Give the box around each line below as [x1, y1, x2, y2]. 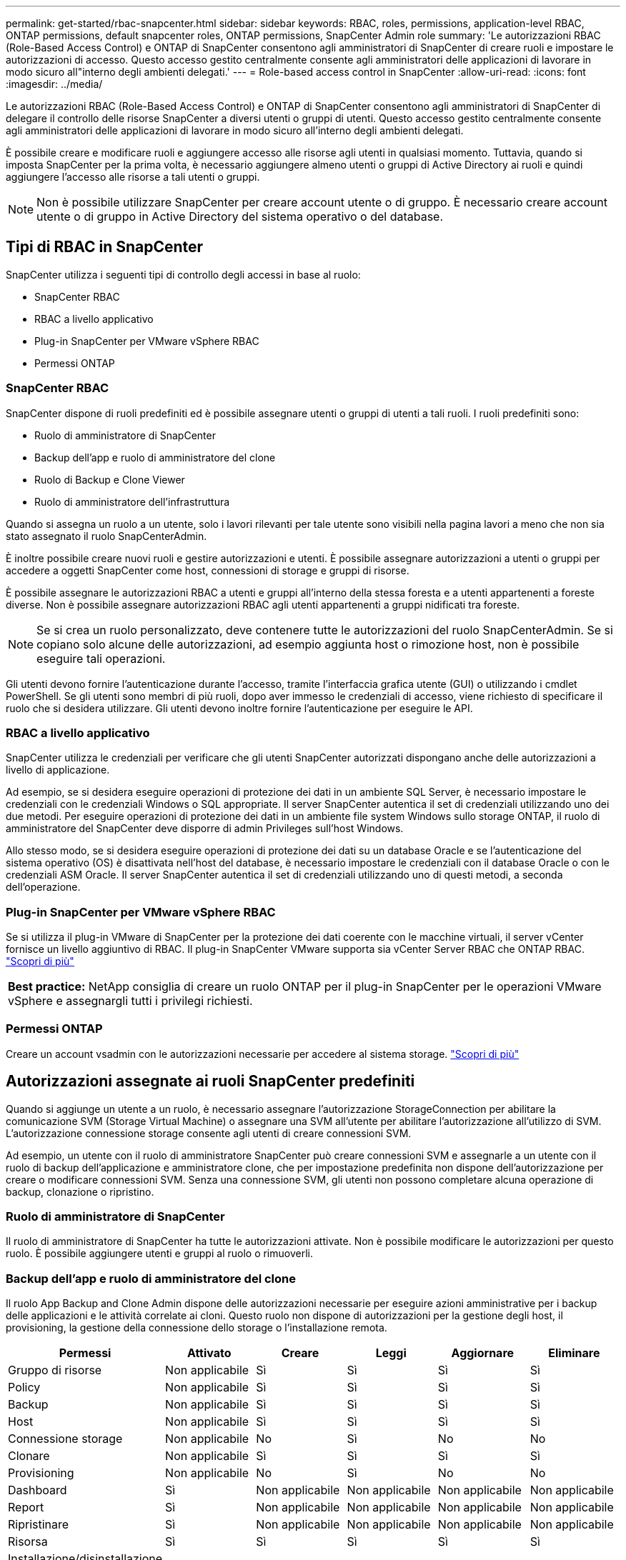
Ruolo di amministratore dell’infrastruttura [34, 495, 230, 508]
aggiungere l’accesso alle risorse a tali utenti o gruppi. [6, 171, 260, 183]
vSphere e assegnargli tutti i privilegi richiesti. [8, 994, 253, 1009]
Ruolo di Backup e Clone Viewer [34, 473, 185, 486]
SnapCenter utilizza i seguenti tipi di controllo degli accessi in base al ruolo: [6, 268, 361, 281]
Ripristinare [8, 1517, 69, 1532]
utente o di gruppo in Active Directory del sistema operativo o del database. [36, 209, 444, 224]
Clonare [8, 1449, 50, 1464]
